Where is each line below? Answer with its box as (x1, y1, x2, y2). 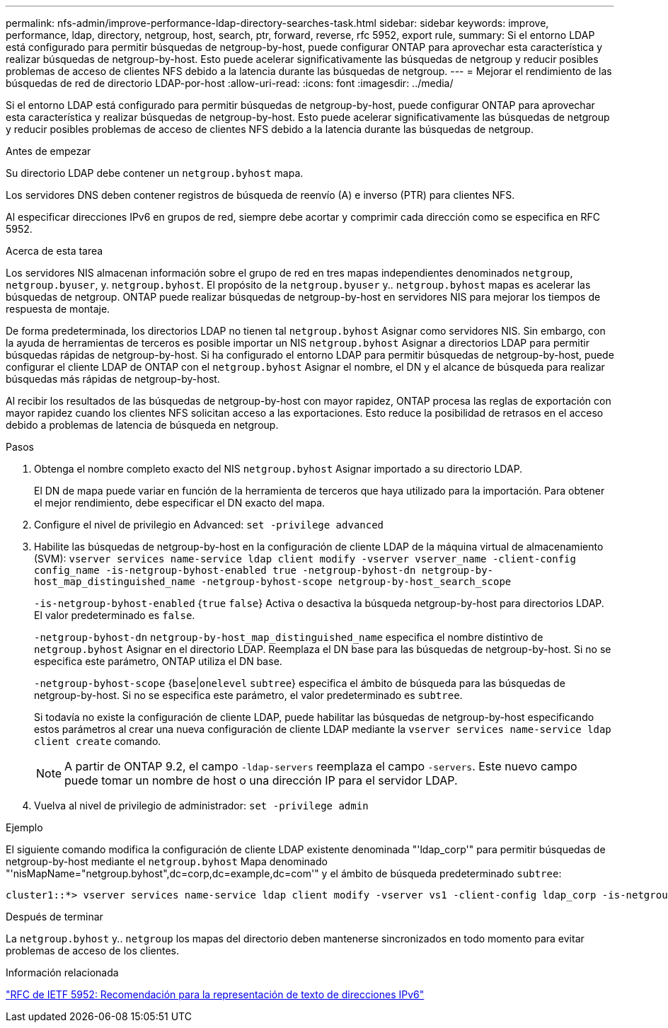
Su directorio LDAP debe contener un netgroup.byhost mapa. (6, 167, 304, 179)
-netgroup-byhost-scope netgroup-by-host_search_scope (201, 576, 512, 587)
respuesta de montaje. (6, 303, 110, 315)
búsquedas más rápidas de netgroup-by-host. (6, 373, 220, 385)
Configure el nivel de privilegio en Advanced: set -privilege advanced (34, 519, 384, 531)
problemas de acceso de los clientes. (6, 945, 180, 957)
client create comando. (34, 735, 161, 747)
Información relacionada (6, 966, 119, 978)
